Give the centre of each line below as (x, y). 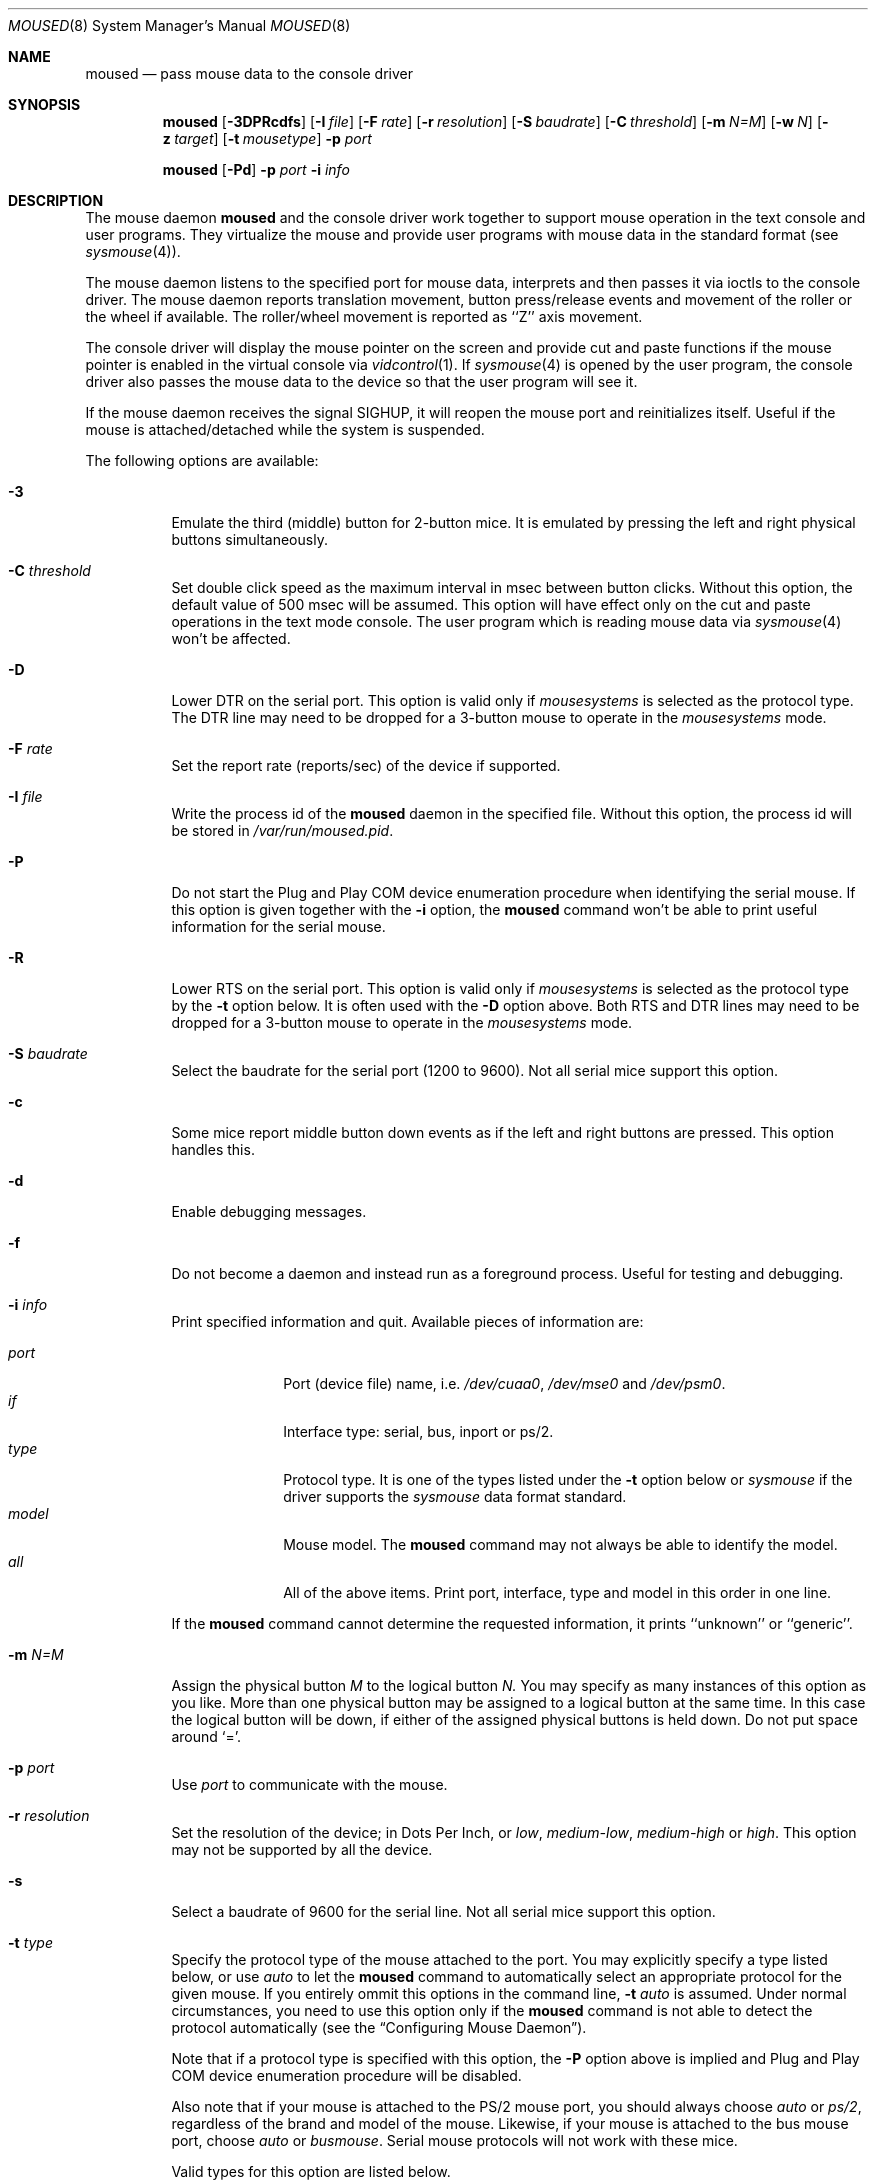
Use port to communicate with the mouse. (309, 1784)
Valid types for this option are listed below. (311, 2171)
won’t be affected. (231, 638)
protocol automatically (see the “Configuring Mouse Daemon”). (379, 2027)
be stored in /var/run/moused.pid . (282, 830)
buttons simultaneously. (249, 539)
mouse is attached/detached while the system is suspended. (285, 429)
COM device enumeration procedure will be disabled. (346, 2075)
